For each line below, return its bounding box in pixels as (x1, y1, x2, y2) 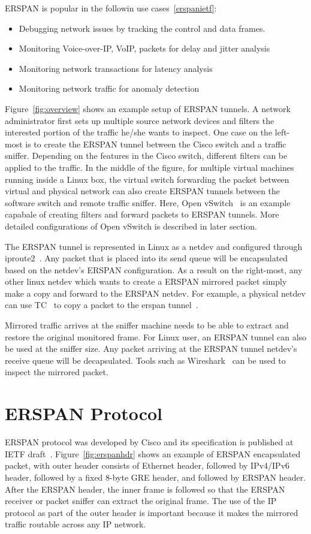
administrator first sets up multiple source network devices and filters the (5, 114, 274, 126)
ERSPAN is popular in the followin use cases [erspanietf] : (5, 2, 217, 14)
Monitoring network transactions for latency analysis (19, 62, 213, 74)
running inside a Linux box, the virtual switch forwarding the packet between (5, 173, 289, 185)
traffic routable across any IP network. (5, 518, 146, 530)
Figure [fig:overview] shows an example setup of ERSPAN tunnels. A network (5, 102, 291, 114)
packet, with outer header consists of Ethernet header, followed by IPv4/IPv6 (5, 459, 290, 472)
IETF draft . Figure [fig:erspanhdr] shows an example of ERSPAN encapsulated (5, 447, 301, 460)
